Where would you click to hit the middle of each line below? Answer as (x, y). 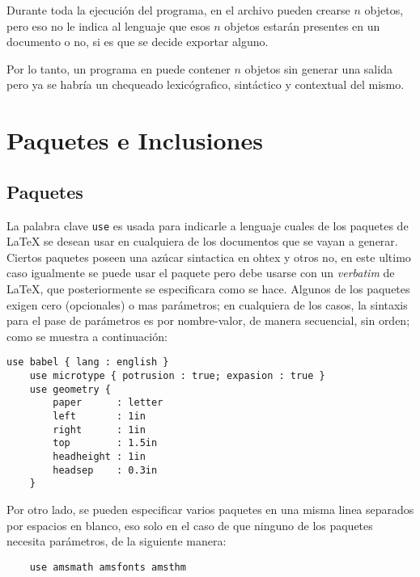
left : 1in (99, 416)
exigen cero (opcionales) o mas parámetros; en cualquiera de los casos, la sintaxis (207, 304)
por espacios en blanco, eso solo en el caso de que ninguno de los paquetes (190, 525)
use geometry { (70, 389)
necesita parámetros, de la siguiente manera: (117, 541)
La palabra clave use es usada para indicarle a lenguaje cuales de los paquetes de (208, 225)
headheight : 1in (99, 456)
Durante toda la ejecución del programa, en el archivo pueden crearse (178, 10)
